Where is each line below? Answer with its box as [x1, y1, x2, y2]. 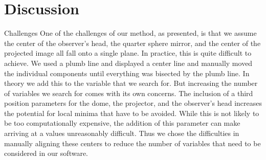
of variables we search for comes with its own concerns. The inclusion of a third [4, 87, 253, 98]
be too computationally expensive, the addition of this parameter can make [4, 118, 240, 128]
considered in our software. [4, 148, 88, 158]
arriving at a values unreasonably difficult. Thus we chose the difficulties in [4, 128, 239, 139]
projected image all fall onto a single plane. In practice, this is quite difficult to [4, 48, 252, 58]
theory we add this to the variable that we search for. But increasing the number [4, 78, 258, 88]
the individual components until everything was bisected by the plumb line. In [4, 67, 250, 78]
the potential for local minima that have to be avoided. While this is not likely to [4, 107, 259, 118]
